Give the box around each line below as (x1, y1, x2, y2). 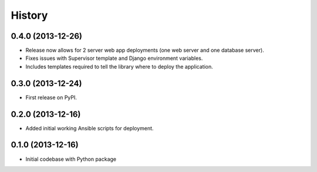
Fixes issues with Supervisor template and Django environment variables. (25, 55, 203, 62)
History (11, 9, 48, 22)
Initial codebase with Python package (25, 156, 117, 163)
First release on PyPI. (25, 94, 77, 101)
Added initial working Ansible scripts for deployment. (25, 124, 154, 131)
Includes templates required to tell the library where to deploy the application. (25, 63, 214, 70)
